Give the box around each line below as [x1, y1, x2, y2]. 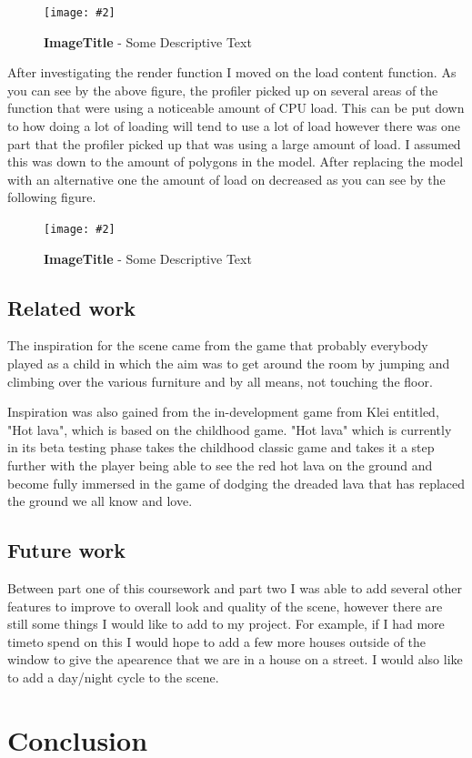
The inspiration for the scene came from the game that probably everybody [7, 336, 428, 355]
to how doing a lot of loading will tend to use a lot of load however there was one [7, 116, 460, 136]
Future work [7, 536, 126, 564]
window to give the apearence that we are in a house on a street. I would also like [7, 650, 463, 669]
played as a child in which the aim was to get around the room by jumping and [7, 354, 450, 373]
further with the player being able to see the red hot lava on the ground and [7, 456, 433, 475]
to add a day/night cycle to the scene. [7, 667, 219, 686]
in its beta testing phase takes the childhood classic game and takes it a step [7, 438, 435, 457]
